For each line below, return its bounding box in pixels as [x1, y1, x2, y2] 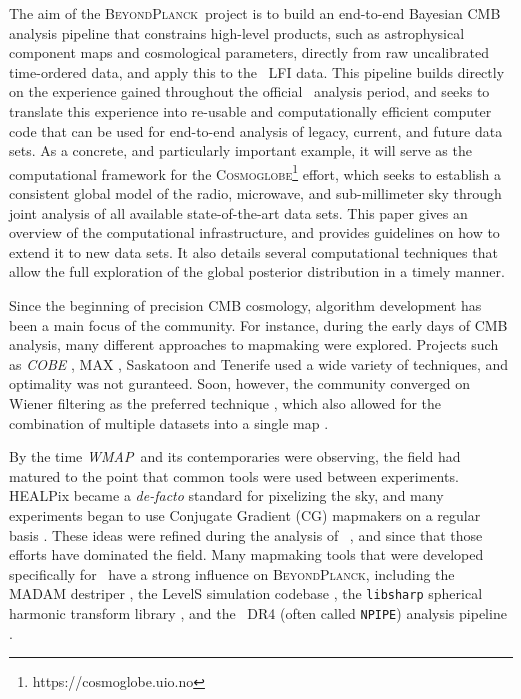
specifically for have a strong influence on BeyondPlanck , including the [9, 563, 455, 584]
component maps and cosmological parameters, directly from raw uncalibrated [9, 42, 489, 63]
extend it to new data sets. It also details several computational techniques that [9, 241, 498, 262]
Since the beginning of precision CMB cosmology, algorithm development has [9, 294, 482, 315]
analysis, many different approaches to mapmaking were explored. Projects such [9, 334, 499, 355]
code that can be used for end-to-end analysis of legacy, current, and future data [9, 120, 503, 141]
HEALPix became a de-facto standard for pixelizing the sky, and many [9, 485, 444, 506]
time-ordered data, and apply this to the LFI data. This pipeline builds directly [9, 61, 505, 82]
